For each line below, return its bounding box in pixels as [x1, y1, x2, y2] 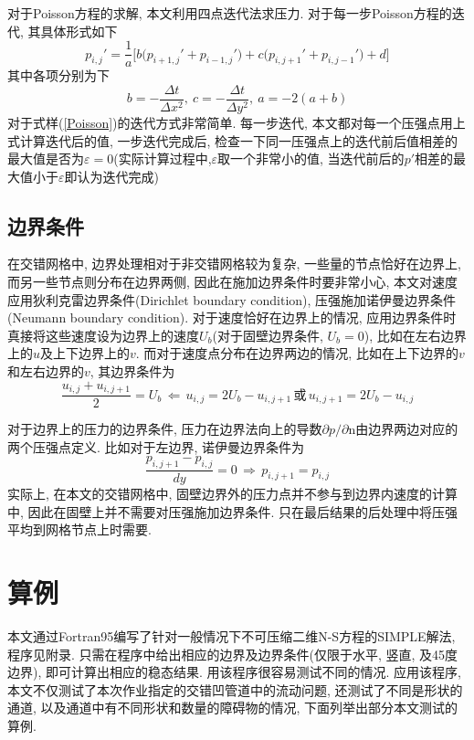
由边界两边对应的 [355, 419, 458, 439]
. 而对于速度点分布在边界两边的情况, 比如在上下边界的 [135, 344, 458, 363]
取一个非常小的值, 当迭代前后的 [217, 149, 405, 168]
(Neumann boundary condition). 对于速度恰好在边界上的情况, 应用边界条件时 [7, 308, 457, 327]
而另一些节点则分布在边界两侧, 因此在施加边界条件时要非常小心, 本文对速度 [7, 272, 458, 291]
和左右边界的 [7, 362, 84, 381]
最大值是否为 [7, 149, 84, 168]
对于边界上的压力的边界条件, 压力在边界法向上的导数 [7, 419, 322, 439]
